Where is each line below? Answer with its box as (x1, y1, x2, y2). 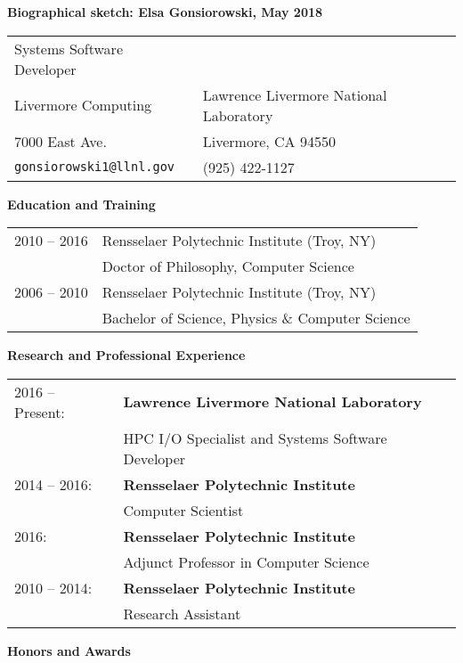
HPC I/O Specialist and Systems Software (123, 427, 387, 448)
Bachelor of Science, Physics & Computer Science (102, 307, 410, 329)
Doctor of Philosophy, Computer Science (102, 256, 354, 277)
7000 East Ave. (14, 130, 107, 151)
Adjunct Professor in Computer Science (123, 551, 370, 572)
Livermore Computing (14, 94, 152, 116)
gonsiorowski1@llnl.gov (14, 160, 175, 175)
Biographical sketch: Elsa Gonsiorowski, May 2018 (7, 3, 323, 20)
